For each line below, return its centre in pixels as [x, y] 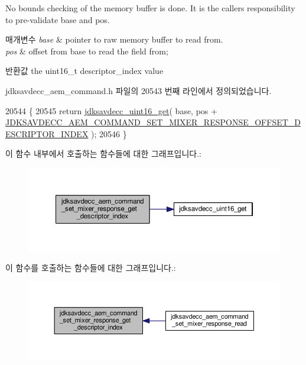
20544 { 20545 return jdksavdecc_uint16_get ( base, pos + [111, 110]
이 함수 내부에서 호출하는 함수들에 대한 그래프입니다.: [103, 154]
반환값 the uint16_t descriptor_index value [84, 71]
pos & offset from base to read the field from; [87, 51]
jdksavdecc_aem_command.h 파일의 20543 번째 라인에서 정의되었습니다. [139, 90]
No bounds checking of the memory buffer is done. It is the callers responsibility [150, 8]
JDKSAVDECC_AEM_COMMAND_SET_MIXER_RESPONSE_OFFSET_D [153, 122]
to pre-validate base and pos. [58, 19]
